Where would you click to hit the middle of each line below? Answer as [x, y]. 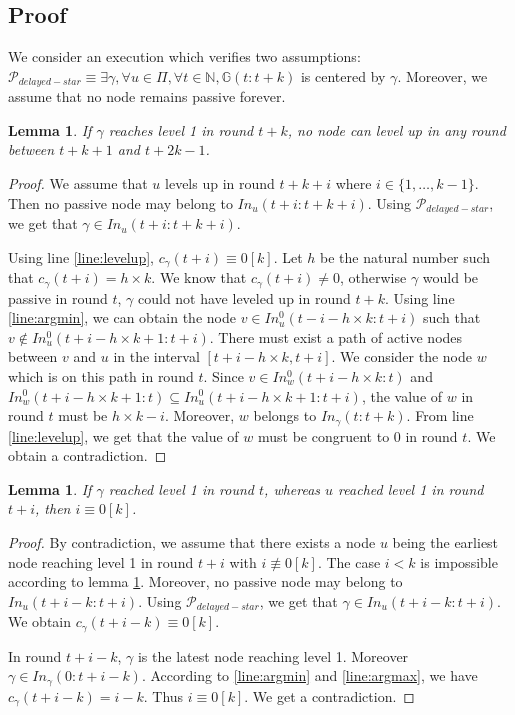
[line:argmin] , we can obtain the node [122, 317]
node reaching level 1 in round [101, 561]
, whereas [292, 488]
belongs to [285, 415]
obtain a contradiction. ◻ [87, 455]
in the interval [156, 356]
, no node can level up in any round [396, 129]
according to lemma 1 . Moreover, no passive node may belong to [205, 581]
